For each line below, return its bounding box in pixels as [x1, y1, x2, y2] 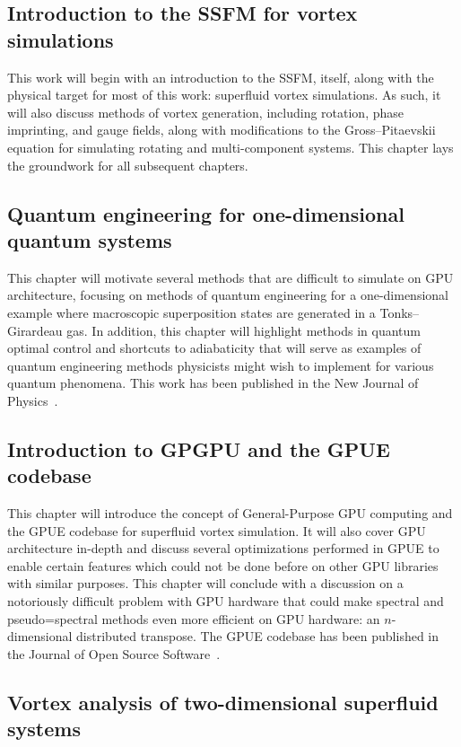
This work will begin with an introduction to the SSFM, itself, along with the [7, 67, 434, 86]
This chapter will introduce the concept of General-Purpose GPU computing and [7, 504, 453, 523]
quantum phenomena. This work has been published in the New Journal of [7, 373, 419, 392]
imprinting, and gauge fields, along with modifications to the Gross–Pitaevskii [7, 120, 436, 139]
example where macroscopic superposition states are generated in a [7, 303, 376, 321]
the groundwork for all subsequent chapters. [7, 155, 248, 174]
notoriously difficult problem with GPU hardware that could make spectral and [7, 592, 444, 611]
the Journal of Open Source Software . [7, 644, 221, 663]
